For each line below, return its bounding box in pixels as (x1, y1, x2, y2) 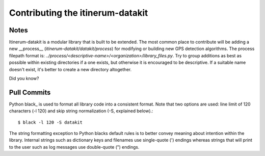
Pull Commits (9, 88, 51, 97)
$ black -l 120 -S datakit (18, 119, 83, 125)
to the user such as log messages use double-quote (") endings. (9, 144, 140, 150)
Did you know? (9, 76, 39, 81)
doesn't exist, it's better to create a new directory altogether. (9, 66, 132, 72)
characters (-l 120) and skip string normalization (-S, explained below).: (9, 108, 153, 114)
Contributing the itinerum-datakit (9, 7, 148, 18)
